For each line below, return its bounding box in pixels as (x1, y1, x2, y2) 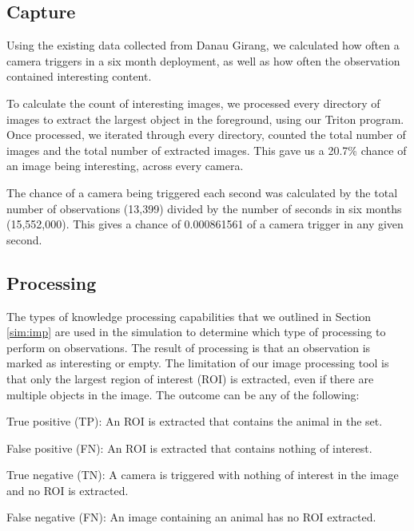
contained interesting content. (6, 68, 152, 85)
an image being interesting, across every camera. (6, 157, 244, 174)
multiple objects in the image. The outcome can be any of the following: (6, 386, 360, 402)
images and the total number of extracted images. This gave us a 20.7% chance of (6, 141, 407, 158)
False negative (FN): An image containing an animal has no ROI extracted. (6, 509, 376, 525)
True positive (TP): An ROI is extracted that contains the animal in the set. (6, 413, 383, 430)
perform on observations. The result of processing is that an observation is (6, 339, 371, 355)
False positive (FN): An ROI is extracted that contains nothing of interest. (6, 439, 372, 456)
